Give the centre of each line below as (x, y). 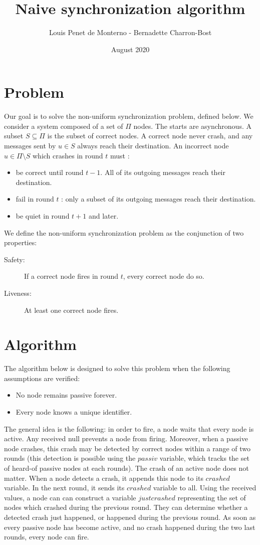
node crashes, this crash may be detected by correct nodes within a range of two (127, 448)
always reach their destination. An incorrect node (153, 146)
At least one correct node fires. (71, 310)
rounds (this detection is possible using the (70, 458)
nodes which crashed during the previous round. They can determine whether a (126, 507)
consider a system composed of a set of (64, 126)
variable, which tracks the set (204, 458)
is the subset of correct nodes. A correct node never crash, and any (150, 136)
